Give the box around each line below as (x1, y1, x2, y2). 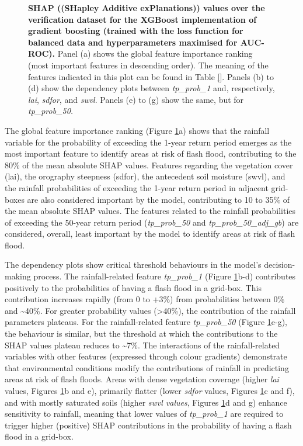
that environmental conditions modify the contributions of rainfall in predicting (5, 361, 289, 374)
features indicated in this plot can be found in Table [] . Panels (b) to (28, 70, 274, 82)
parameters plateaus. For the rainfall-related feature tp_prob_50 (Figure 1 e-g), (5, 316, 287, 328)
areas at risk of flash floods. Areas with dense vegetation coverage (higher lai (5, 373, 279, 385)
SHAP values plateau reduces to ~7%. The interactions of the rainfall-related (5, 338, 280, 351)
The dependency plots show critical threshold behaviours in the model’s (5, 258, 262, 271)
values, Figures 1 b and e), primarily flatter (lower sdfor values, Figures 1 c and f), (5, 385, 295, 396)
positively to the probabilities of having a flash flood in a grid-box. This (5, 281, 262, 293)
